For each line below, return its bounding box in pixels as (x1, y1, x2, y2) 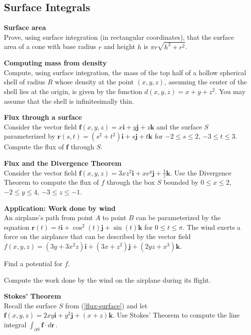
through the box (107, 177, 155, 187)
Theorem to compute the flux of (4, 177, 99, 187)
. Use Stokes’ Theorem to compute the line (112, 310, 240, 320)
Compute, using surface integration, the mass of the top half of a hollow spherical (4, 67, 246, 77)
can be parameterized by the (136, 212, 221, 223)
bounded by (163, 177, 199, 187)
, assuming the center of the (164, 77, 247, 87)
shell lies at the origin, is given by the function (4, 86, 142, 96)
